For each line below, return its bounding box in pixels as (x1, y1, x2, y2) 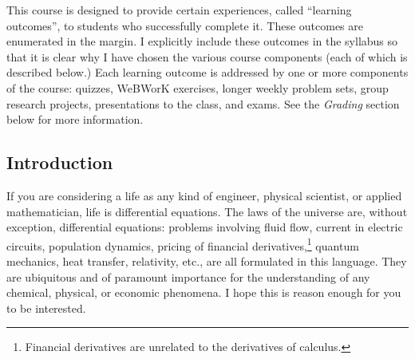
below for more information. (6, 111, 144, 128)
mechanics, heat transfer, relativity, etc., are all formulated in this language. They (6, 252, 407, 269)
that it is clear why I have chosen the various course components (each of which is (6, 48, 408, 65)
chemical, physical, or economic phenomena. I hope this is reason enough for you (6, 284, 401, 301)
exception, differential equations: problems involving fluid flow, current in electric (6, 219, 403, 235)
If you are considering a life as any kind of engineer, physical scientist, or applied (6, 187, 402, 203)
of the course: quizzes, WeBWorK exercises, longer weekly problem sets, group (6, 79, 389, 96)
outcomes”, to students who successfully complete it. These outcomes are (6, 17, 364, 34)
